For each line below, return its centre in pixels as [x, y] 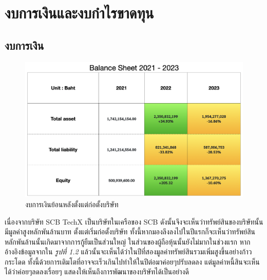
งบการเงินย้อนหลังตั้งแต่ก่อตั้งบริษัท [72, 204]
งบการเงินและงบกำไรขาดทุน [79, 13]
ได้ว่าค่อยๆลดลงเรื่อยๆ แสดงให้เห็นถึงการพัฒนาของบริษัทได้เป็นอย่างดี [97, 272]
